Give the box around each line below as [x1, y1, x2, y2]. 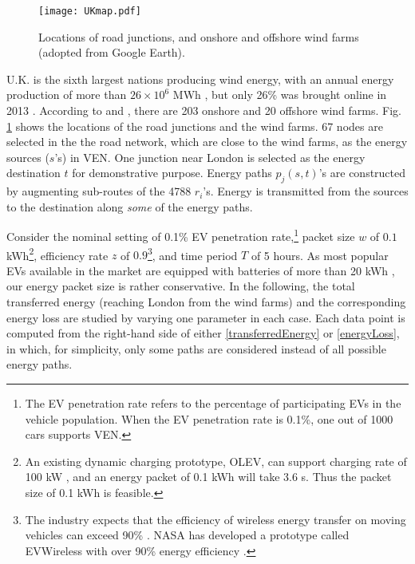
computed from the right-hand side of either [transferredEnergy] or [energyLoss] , [6, 325, 400, 341]
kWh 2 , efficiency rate [6, 244, 109, 263]
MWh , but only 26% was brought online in [172, 86, 387, 103]
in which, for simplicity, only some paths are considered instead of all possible [6, 340, 386, 357]
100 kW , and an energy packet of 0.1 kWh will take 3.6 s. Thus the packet [25, 468, 392, 485]
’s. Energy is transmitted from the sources [203, 183, 409, 199]
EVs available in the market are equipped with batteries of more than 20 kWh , [6, 262, 395, 278]
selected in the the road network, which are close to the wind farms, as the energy [6, 133, 408, 150]
